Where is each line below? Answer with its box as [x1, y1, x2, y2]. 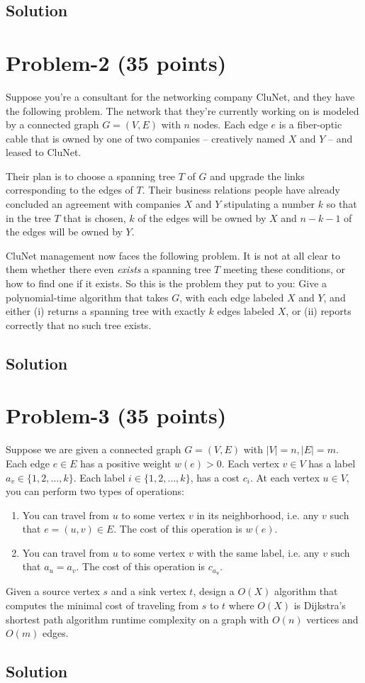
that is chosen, [63, 210, 126, 225]
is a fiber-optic [279, 117, 342, 132]
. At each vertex [249, 470, 320, 484]
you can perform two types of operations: [6, 484, 184, 499]
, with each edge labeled [179, 289, 284, 304]
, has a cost [190, 470, 240, 484]
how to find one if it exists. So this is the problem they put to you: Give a [6, 276, 327, 291]
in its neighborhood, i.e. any [196, 507, 319, 522]
